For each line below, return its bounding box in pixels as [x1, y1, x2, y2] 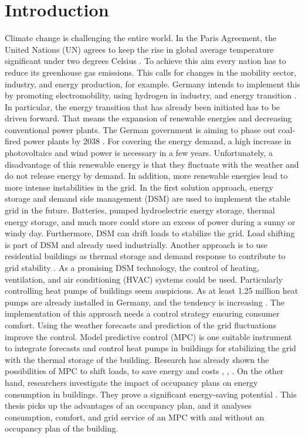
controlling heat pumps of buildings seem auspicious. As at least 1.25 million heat [5, 284, 299, 297]
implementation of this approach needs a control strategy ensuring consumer [5, 307, 280, 320]
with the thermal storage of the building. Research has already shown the [5, 353, 269, 365]
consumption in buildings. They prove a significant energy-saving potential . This [5, 388, 297, 400]
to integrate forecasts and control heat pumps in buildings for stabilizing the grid [5, 342, 296, 354]
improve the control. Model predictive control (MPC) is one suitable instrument [5, 330, 292, 342]
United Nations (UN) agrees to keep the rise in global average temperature [5, 43, 274, 55]
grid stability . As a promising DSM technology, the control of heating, [5, 262, 259, 273]
